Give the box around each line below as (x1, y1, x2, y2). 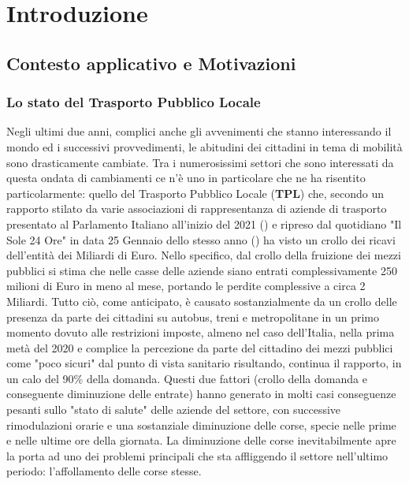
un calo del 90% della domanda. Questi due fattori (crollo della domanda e (6, 370, 367, 386)
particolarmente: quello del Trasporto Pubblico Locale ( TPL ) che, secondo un (6, 184, 385, 201)
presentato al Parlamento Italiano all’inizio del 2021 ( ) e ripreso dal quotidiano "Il (6, 215, 402, 232)
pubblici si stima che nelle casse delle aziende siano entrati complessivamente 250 (6, 262, 397, 278)
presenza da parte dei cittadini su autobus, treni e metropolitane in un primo (6, 308, 379, 325)
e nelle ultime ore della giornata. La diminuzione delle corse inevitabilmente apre (6, 432, 396, 449)
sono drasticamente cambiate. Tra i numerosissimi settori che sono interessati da (6, 154, 394, 170)
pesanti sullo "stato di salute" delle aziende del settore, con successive (6, 401, 341, 418)
